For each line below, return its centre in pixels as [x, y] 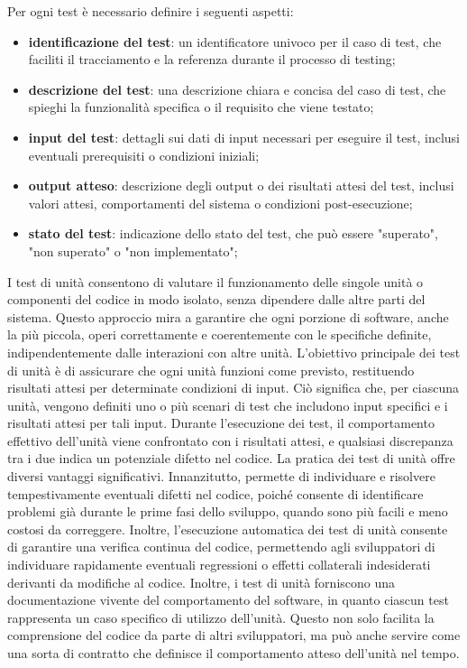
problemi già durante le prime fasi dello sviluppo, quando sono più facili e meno [228, 511]
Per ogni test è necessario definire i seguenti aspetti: [151, 11]
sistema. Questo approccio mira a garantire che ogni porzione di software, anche [228, 316]
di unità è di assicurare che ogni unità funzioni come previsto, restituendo [211, 370]
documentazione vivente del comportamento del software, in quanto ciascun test [228, 600]
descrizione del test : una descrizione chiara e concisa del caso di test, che [237, 89]
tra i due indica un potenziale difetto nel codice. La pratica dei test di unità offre [231, 458]
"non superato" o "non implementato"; [133, 250]
